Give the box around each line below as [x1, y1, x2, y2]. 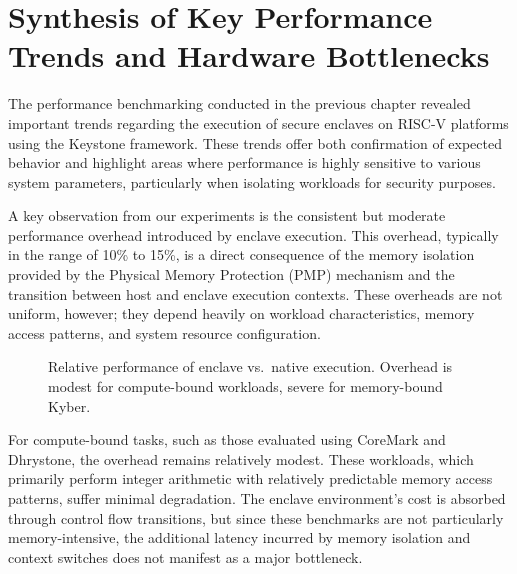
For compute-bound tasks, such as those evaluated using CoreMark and [8, 429, 446, 450]
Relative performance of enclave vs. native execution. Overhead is [48, 356, 453, 377]
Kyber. [48, 395, 91, 416]
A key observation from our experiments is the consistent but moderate [8, 205, 446, 226]
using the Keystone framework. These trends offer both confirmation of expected [8, 132, 502, 153]
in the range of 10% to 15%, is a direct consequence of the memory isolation [8, 244, 475, 265]
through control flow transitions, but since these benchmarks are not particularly [8, 507, 504, 528]
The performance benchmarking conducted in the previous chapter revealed [8, 93, 471, 114]
